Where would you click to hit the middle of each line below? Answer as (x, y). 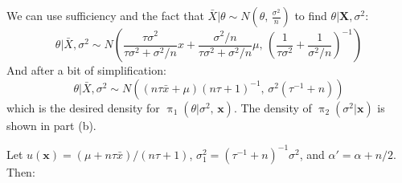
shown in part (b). (51, 125)
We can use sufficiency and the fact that (105, 15)
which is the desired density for (83, 107)
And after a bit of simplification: (86, 70)
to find (311, 15)
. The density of (273, 107)
